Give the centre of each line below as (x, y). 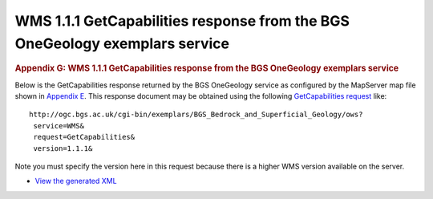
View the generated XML (76, 181)
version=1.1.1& (63, 148)
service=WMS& (59, 126)
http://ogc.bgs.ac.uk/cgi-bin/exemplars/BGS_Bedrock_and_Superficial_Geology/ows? (196, 115)
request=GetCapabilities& (84, 137)
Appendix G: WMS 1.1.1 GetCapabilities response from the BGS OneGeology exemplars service (207, 68)
